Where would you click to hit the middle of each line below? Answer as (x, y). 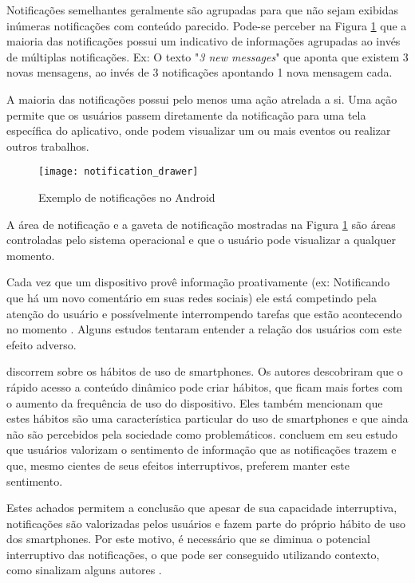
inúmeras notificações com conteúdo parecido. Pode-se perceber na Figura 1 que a (207, 25)
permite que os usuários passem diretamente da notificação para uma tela (186, 114)
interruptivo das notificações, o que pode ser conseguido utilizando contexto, (193, 554)
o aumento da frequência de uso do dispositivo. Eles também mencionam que (195, 402)
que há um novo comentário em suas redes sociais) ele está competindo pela (192, 297)
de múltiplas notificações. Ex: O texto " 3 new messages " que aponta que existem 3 (207, 56)
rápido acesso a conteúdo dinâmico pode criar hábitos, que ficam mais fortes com (205, 386)
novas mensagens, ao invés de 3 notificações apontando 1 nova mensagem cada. (200, 72)
